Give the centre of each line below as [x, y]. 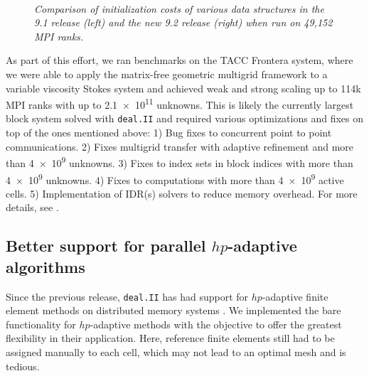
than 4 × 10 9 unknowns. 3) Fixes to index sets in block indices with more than [180, 162]
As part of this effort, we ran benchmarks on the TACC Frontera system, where [180, 60]
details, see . [32, 207]
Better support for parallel [106, 246]
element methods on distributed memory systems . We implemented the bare [173, 310]
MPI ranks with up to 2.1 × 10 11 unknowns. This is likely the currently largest [180, 103]
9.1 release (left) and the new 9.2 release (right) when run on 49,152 [183, 22]
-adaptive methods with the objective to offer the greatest [216, 324]
